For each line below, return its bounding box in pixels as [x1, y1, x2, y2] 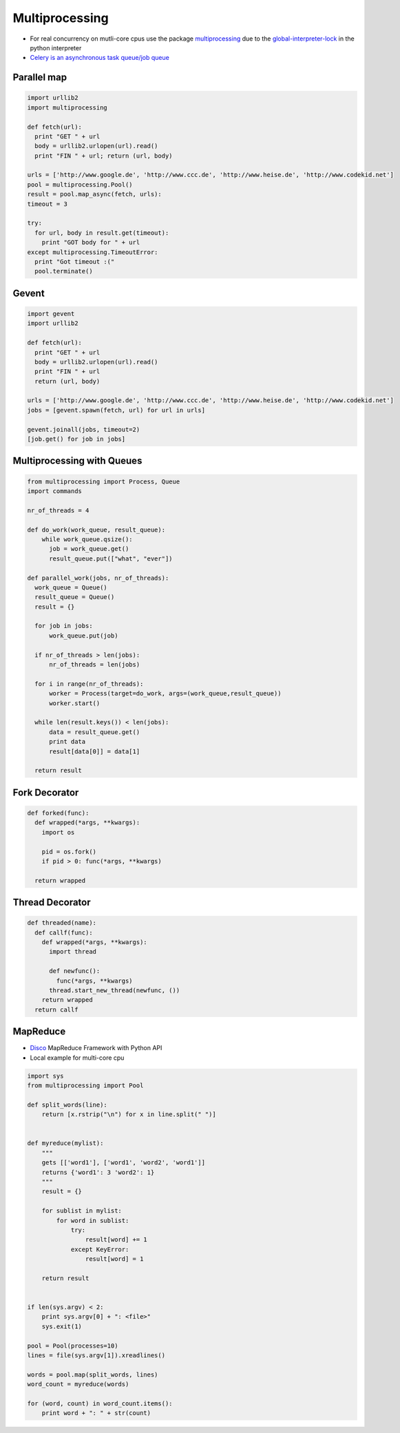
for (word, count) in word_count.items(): [27, 1399, 173, 1408]
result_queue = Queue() [34, 593, 115, 601]
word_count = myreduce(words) [27, 1381, 129, 1388]
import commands [27, 488, 83, 495]
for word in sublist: [56, 1216, 129, 1224]
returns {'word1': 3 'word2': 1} [41, 1168, 155, 1176]
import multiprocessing [27, 103, 108, 112]
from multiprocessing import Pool [27, 1082, 144, 1089]
